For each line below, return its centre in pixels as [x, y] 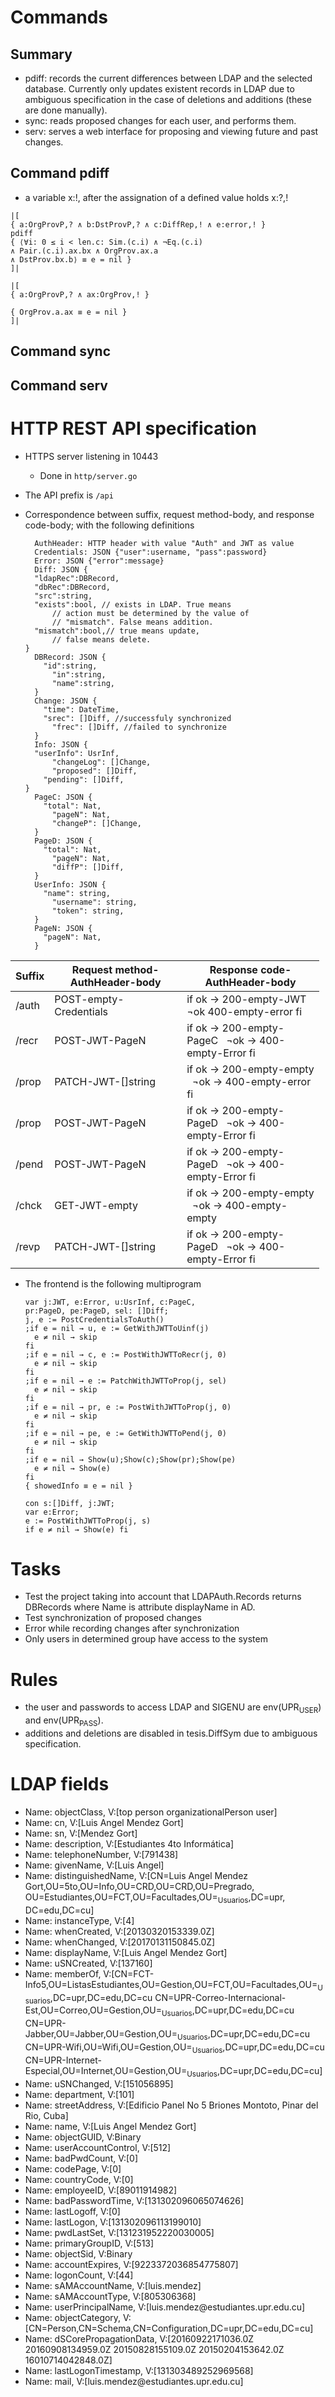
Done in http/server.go [88, 475]
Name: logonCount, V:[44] [79, 2275]
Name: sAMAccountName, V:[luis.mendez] [113, 2285]
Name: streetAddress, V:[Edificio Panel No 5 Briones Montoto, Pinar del [171, 2105]
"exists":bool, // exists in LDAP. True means [133, 604]
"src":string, [63, 596]
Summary [41, 54]
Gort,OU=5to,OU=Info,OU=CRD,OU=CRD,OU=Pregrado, [139, 1886]
